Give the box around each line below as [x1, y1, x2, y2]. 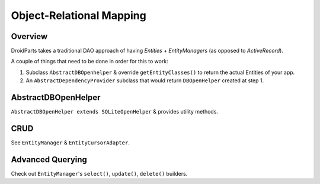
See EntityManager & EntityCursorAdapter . [11, 139, 130, 146]
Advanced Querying [11, 154, 87, 164]
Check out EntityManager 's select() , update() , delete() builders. [11, 170, 188, 177]
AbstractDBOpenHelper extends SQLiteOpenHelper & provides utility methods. [11, 108, 219, 115]
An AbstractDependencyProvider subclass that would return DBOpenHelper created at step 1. [25, 77, 264, 84]
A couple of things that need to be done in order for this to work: [11, 58, 168, 65]
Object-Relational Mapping [11, 9, 146, 22]
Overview [11, 31, 48, 41]
